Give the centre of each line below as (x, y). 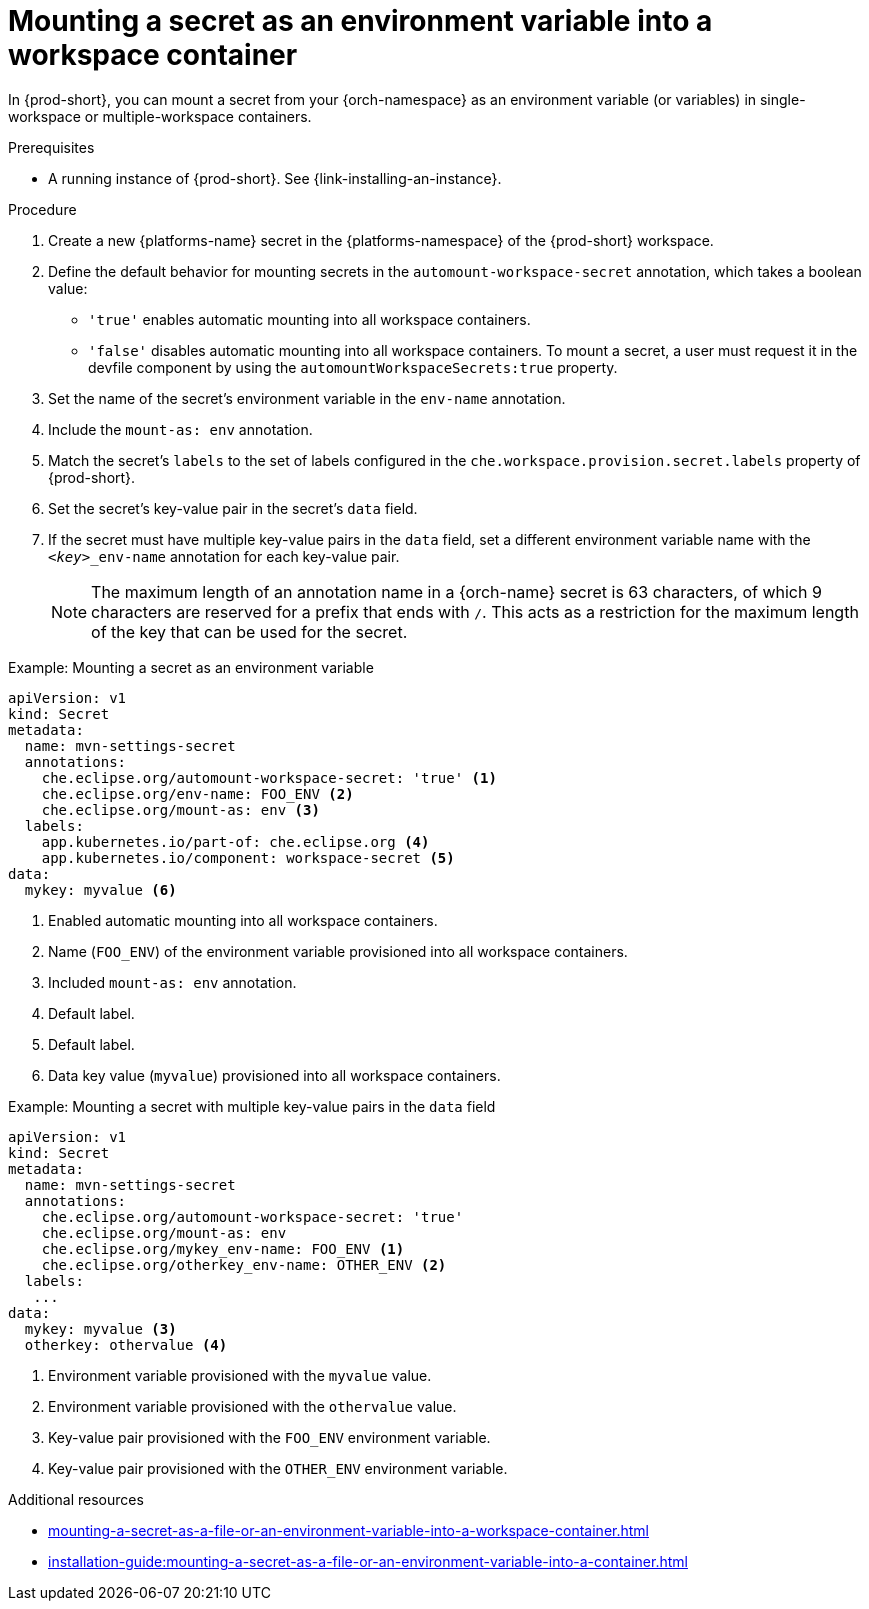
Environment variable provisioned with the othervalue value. (252, 1406)
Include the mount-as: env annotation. (180, 429)
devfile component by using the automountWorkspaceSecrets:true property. (353, 367)
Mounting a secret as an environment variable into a (360, 21)
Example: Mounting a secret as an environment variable (191, 667)
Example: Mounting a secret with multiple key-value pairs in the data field (252, 1106)
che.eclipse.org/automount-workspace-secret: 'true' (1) (269, 777)
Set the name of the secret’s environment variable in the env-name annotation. (307, 398)
